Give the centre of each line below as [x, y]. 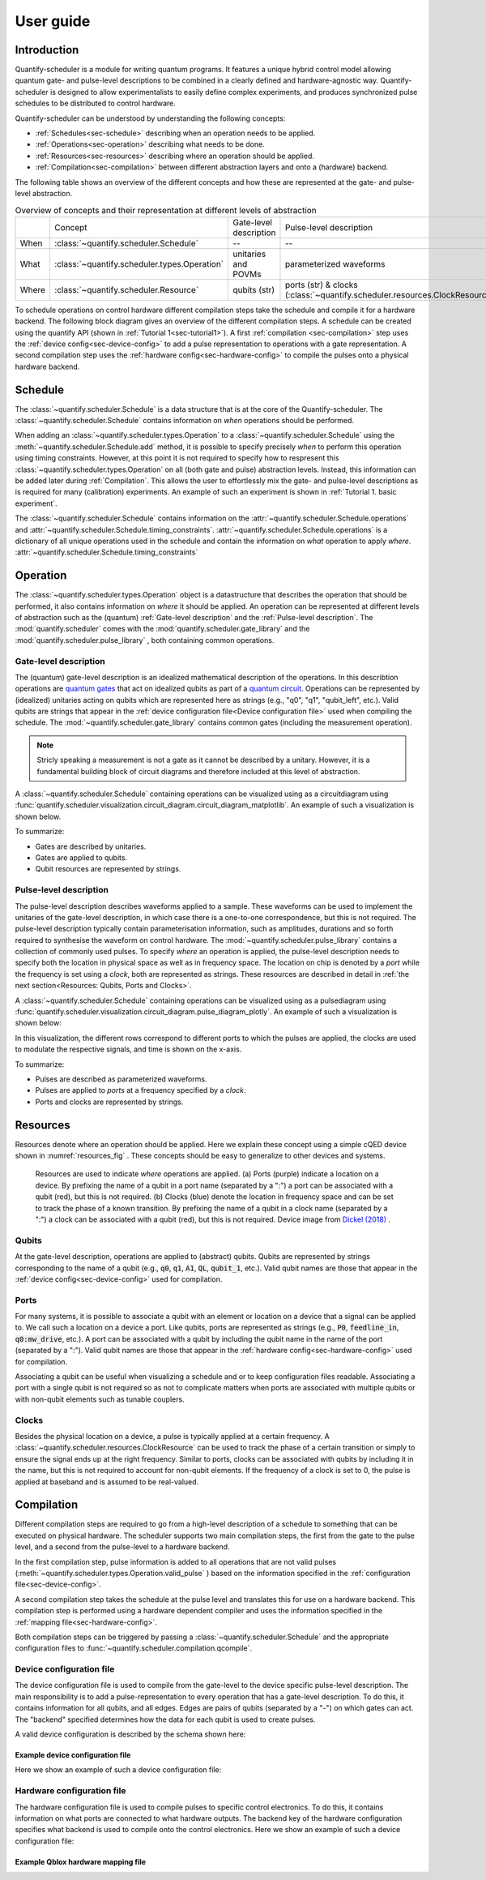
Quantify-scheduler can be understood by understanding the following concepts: [150, 118]
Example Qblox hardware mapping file [80, 1861]
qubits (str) [254, 289]
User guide [53, 21]
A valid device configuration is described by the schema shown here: [130, 1734]
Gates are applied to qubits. [81, 857]
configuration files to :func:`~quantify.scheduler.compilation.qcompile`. [134, 1648]
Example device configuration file [73, 1755]
